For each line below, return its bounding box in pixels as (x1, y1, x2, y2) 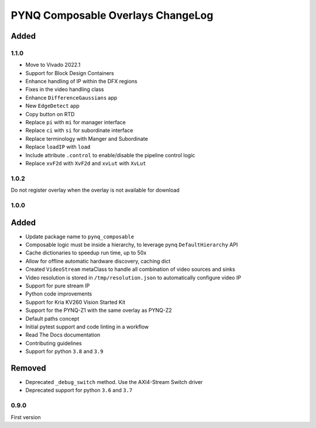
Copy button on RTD (25, 110, 75, 117)
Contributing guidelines (25, 339, 82, 347)
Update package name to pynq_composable (25, 233, 135, 240)
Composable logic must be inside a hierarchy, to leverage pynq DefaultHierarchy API (25, 241, 238, 248)
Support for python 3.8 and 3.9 (25, 348, 104, 355)
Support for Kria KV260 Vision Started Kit (25, 298, 126, 305)
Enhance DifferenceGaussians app (25, 94, 118, 101)
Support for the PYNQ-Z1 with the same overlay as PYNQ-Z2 (25, 307, 172, 314)
